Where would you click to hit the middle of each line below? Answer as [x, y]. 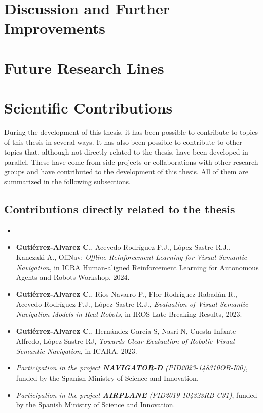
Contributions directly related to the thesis [120, 209]
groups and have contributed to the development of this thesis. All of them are [126, 172]
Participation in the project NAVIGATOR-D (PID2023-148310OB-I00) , [132, 368]
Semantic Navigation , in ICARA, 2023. [77, 350]
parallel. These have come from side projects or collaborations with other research [131, 161]
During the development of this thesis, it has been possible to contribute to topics [131, 132]
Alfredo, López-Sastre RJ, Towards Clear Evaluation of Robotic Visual [125, 341]
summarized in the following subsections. [68, 182]
